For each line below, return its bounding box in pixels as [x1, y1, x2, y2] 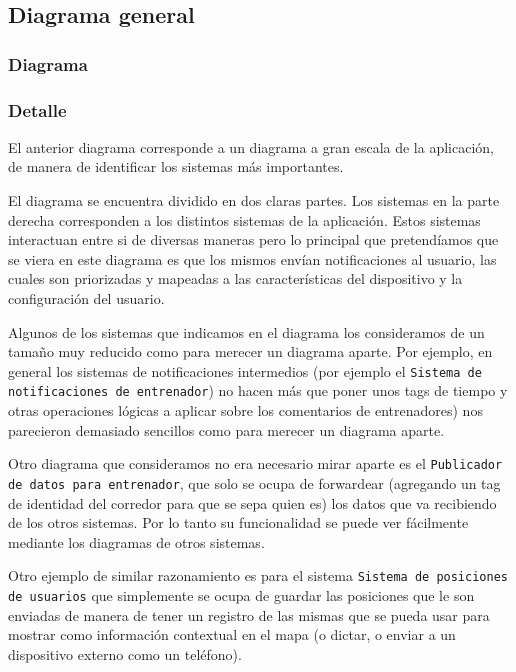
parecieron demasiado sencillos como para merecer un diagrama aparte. [8, 419, 445, 440]
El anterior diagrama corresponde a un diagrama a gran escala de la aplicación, [8, 136, 494, 157]
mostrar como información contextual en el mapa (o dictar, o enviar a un [8, 624, 456, 645]
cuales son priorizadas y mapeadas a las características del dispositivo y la [8, 268, 463, 289]
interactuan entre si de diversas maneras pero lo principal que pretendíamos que [8, 229, 499, 250]
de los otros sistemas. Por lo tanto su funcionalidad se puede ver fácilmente [8, 512, 469, 533]
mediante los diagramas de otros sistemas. [8, 531, 265, 552]
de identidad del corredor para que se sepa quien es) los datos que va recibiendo [8, 492, 497, 513]
